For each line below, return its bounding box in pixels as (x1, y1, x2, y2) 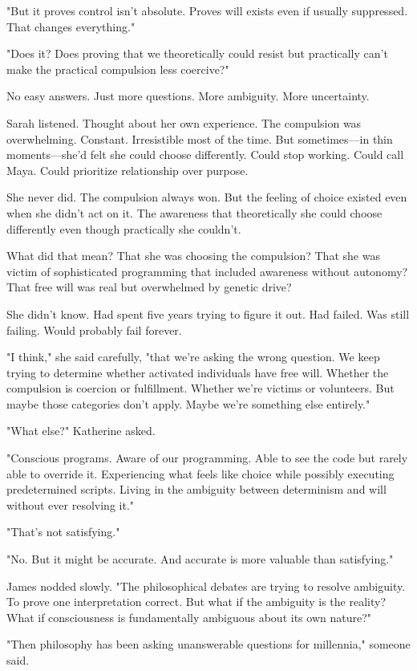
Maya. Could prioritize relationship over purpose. (6, 161, 249, 178)
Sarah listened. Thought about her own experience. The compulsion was (6, 114, 362, 131)
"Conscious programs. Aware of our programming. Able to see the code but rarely (6, 449, 408, 466)
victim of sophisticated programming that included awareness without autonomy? (6, 262, 408, 279)
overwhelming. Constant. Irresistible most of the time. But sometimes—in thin (6, 130, 393, 147)
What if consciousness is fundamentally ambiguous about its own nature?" (6, 608, 371, 625)
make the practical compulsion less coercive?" (6, 60, 229, 77)
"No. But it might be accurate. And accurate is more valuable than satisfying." (6, 551, 394, 567)
